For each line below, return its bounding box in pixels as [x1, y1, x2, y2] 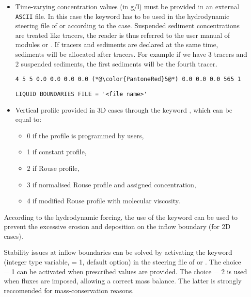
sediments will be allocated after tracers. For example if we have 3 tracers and [15, 49, 248, 59]
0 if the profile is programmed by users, [27, 130, 144, 140]
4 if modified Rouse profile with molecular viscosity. [27, 196, 180, 206]
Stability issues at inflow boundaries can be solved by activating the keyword [4, 247, 233, 257]
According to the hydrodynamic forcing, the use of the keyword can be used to [4, 212, 238, 222]
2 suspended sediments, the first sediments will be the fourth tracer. [15, 58, 218, 68]
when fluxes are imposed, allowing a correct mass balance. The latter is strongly [4, 276, 242, 286]
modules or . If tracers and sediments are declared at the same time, [15, 39, 218, 49]
